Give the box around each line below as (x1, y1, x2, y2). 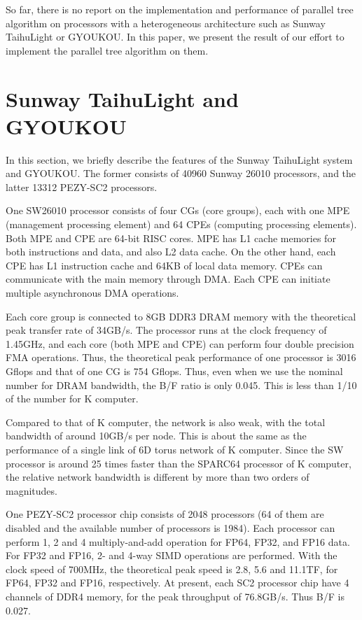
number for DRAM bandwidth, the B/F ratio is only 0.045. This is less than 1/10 (6, 377, 357, 392)
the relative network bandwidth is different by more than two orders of (6, 470, 309, 484)
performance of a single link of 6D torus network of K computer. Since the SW (6, 442, 344, 456)
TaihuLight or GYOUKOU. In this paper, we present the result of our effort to (6, 29, 344, 44)
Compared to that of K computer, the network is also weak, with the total (6, 414, 326, 429)
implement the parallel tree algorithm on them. (6, 43, 209, 57)
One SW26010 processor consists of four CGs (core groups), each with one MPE (6, 203, 350, 218)
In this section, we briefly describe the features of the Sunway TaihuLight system (6, 152, 353, 167)
